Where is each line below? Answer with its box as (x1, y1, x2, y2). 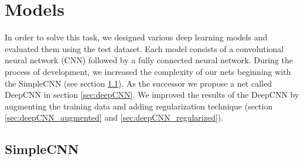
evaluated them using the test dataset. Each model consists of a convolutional (5, 42, 284, 54)
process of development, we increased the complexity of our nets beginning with (5, 65, 291, 77)
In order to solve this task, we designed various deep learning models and (5, 31, 268, 43)
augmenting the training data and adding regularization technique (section (5, 100, 273, 112)
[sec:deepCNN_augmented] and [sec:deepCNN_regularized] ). (5, 111, 224, 124)
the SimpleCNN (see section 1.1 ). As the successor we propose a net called (5, 77, 272, 89)
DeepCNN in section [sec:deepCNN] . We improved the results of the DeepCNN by (5, 88, 299, 101)
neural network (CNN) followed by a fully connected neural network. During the (5, 54, 293, 66)
